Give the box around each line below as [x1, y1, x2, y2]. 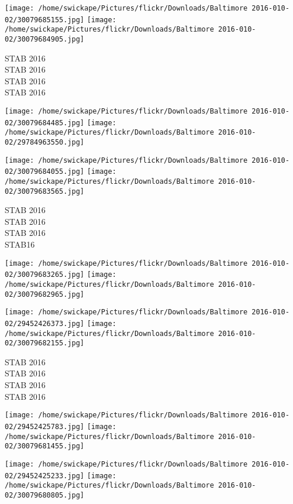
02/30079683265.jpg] [5, 270, 85, 279]
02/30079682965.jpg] [5, 290, 85, 299]
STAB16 [5, 238, 35, 251]
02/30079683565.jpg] [5, 187, 85, 196]
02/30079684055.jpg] [5, 167, 85, 176]
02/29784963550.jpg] [5, 138, 85, 146]
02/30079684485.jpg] [5, 118, 85, 127]
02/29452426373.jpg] [5, 319, 85, 328]
